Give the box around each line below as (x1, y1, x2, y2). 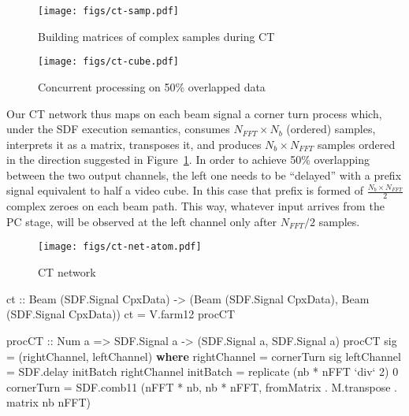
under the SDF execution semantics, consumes (6, 121, 230, 137)
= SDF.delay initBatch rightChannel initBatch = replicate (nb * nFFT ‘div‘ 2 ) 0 (6, 363, 399, 380)
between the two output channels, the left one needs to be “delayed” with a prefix (6, 166, 402, 183)
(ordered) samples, (286, 121, 376, 137)
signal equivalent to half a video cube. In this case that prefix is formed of (6, 182, 364, 199)
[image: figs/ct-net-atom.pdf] (38, 241, 202, 253)
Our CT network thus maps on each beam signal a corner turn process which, (6, 105, 382, 121)
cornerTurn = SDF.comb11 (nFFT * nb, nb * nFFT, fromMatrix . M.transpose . (6, 378, 397, 395)
